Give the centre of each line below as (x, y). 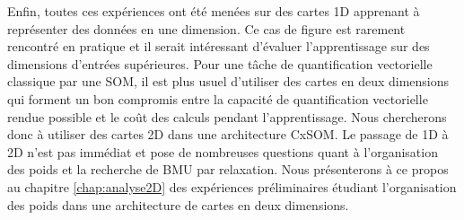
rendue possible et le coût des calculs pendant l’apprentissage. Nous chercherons (227, 116)
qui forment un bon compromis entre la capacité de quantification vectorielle (218, 98)
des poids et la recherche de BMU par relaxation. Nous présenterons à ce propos (228, 169)
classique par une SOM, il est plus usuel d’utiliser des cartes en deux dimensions (228, 81)
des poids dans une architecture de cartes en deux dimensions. (178, 204)
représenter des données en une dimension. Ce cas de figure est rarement (206, 28)
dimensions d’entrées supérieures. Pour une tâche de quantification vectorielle (220, 63)
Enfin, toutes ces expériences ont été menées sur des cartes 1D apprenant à (214, 11)
